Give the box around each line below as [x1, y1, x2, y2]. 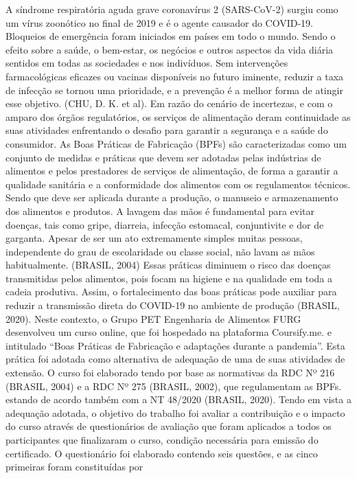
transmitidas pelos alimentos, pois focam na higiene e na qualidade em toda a [5, 271, 333, 285]
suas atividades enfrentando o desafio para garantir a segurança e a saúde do [5, 123, 328, 137]
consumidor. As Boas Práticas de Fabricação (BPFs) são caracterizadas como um [5, 136, 347, 150]
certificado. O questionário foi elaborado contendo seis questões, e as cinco [5, 446, 318, 460]
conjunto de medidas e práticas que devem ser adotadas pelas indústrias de [5, 150, 321, 164]
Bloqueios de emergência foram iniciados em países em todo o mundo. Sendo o [5, 29, 336, 43]
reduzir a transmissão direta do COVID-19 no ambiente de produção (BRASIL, [5, 298, 340, 312]
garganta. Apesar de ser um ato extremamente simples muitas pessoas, [5, 231, 303, 245]
